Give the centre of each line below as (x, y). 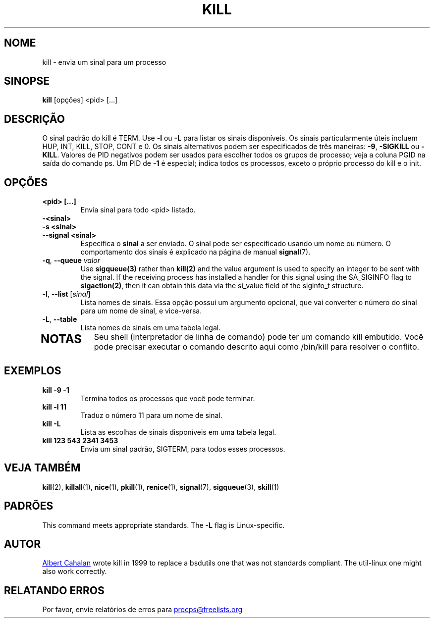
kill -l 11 (54, 407)
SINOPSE (27, 81)
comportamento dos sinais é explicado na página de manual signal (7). (195, 252)
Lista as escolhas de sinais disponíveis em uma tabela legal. (178, 432)
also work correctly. (75, 571)
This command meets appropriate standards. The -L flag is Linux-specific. (163, 525)
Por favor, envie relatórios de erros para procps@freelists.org (142, 610)
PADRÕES (29, 506)
